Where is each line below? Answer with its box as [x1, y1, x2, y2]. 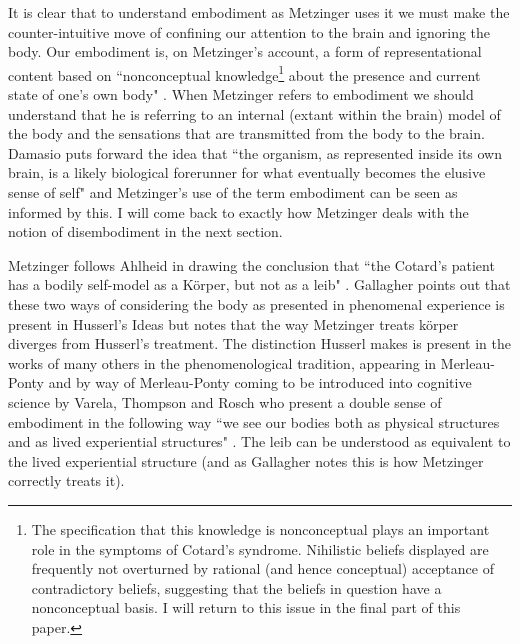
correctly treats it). [8, 470, 125, 491]
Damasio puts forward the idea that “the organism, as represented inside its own [8, 142, 503, 163]
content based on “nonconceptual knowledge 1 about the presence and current [8, 61, 481, 85]
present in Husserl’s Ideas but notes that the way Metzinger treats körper [8, 313, 459, 334]
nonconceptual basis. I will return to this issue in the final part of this [31, 597, 461, 618]
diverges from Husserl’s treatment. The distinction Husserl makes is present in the [8, 333, 512, 354]
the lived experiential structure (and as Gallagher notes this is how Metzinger [8, 450, 484, 471]
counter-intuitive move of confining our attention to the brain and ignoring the [8, 21, 491, 42]
